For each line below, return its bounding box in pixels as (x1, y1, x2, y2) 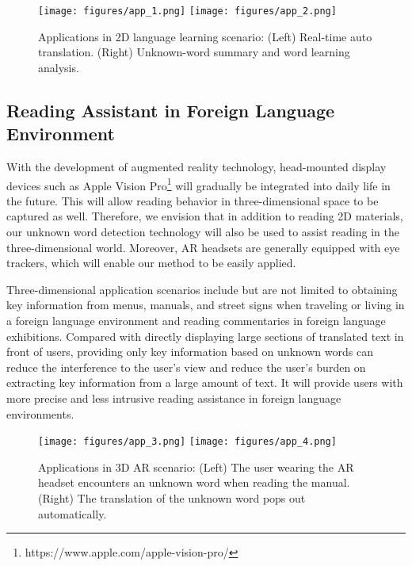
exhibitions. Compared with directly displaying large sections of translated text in (6, 327, 404, 344)
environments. (6, 405, 74, 422)
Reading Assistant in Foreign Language (6, 98, 335, 122)
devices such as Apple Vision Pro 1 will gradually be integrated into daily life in (6, 174, 391, 193)
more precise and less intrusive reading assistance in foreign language (6, 390, 341, 406)
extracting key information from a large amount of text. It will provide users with (6, 374, 403, 391)
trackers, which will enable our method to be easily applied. (6, 254, 296, 271)
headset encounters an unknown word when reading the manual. (38, 474, 350, 491)
